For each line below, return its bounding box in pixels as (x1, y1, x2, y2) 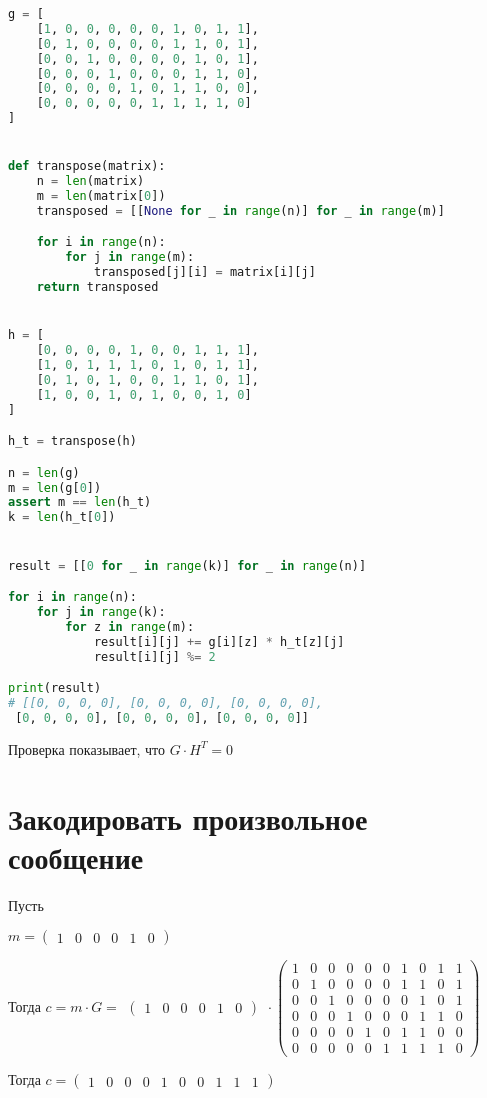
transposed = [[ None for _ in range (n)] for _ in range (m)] (36, 203, 445, 218)
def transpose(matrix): (8, 159, 166, 174)
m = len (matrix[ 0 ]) (36, 189, 166, 204)
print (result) (8, 681, 102, 696)
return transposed (36, 280, 159, 295)
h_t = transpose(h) (8, 434, 137, 449)
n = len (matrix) (36, 174, 145, 189)
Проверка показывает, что (8, 738, 166, 759)
